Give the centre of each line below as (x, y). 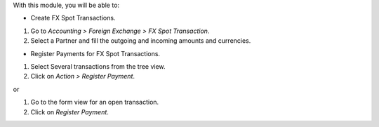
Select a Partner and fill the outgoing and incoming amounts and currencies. (141, 41)
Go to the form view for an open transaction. (95, 102)
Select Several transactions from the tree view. (98, 66)
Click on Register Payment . (69, 112)
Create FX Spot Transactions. (73, 18)
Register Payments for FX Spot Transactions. (95, 53)
